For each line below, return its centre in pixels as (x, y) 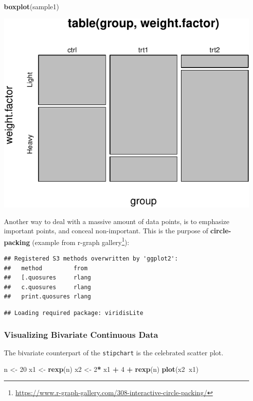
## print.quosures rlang (47, 297)
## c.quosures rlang (47, 287)
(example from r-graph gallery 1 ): (81, 241)
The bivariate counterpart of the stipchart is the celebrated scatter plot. (114, 352)
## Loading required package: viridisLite (74, 313)
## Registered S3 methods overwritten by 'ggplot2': (91, 259)
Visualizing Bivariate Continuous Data (81, 334)
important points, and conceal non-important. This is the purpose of (106, 231)
